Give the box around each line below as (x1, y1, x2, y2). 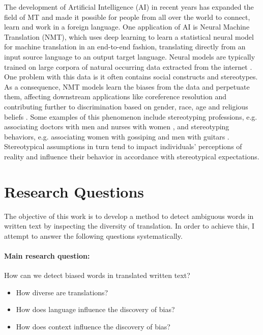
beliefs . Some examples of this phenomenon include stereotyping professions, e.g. (4, 111, 257, 122)
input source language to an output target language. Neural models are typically (4, 51, 255, 62)
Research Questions (4, 181, 144, 202)
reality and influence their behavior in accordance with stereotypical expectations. (4, 151, 259, 161)
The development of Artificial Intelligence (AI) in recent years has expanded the (4, 2, 254, 12)
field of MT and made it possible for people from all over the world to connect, (4, 11, 250, 22)
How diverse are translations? (16, 287, 108, 297)
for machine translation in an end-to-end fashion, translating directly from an (4, 41, 246, 52)
